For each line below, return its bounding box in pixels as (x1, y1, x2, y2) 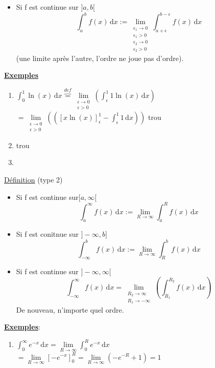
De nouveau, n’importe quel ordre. (16, 304, 124, 315)
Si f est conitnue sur (16, 229, 79, 239)
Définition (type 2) (4, 174, 63, 185)
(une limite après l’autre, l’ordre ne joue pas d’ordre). (16, 52, 184, 63)
